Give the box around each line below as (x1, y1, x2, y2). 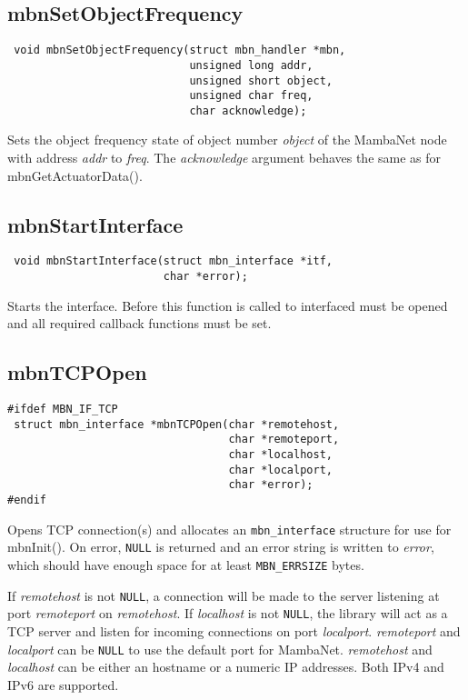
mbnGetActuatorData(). (7, 165, 143, 185)
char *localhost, (228, 448, 333, 462)
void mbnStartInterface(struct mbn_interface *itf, (14, 255, 333, 268)
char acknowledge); (189, 104, 307, 117)
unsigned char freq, (189, 89, 314, 103)
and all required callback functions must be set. (7, 314, 272, 333)
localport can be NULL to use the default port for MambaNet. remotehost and (7, 639, 433, 658)
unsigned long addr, (189, 58, 314, 72)
